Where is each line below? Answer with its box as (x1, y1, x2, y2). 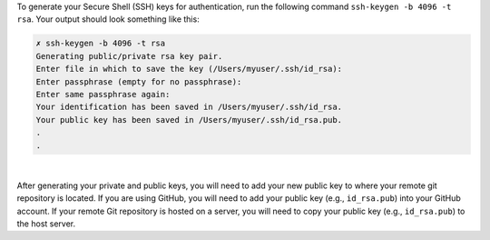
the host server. (16, 218, 76, 229)
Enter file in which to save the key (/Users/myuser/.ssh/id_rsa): (35, 64, 343, 75)
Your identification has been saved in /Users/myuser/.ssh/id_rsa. (35, 102, 343, 113)
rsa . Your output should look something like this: (16, 14, 200, 25)
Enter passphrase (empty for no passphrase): (35, 76, 242, 86)
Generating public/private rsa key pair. (35, 51, 223, 61)
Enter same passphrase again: (35, 89, 171, 99)
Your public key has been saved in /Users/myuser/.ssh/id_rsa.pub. (35, 115, 343, 125)
